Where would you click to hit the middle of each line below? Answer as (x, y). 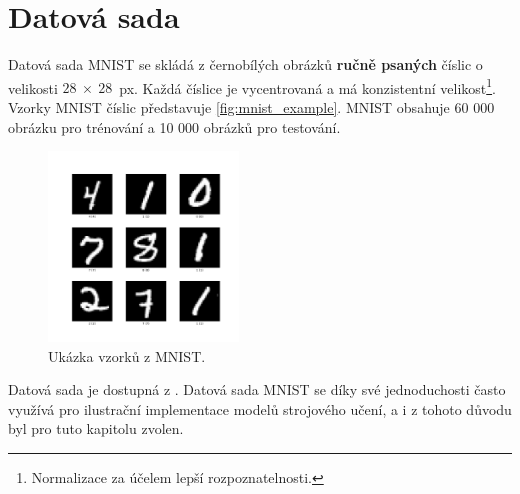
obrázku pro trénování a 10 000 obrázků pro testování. (174, 126)
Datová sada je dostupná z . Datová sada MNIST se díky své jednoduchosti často (257, 389)
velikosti (33, 87)
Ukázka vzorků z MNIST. (127, 355)
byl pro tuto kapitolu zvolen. (96, 428)
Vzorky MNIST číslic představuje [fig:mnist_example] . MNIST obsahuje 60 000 (251, 106)
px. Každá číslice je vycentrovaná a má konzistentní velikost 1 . (307, 86)
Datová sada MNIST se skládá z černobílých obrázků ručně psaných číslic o (245, 64)
